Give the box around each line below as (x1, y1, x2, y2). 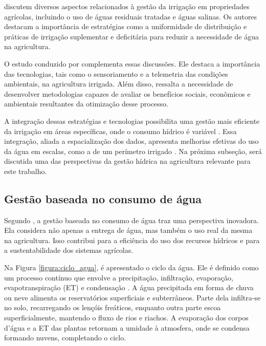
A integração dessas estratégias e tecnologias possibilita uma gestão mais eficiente (4, 115, 260, 126)
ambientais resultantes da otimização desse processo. (4, 98, 169, 109)
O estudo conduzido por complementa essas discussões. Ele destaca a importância (4, 58, 260, 69)
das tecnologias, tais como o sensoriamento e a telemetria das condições (4, 68, 228, 79)
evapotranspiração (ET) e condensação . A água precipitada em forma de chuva (4, 282, 254, 293)
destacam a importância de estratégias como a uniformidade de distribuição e (4, 21, 247, 32)
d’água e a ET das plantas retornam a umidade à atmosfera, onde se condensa (4, 322, 250, 333)
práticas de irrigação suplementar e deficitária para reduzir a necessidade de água (4, 31, 259, 41)
